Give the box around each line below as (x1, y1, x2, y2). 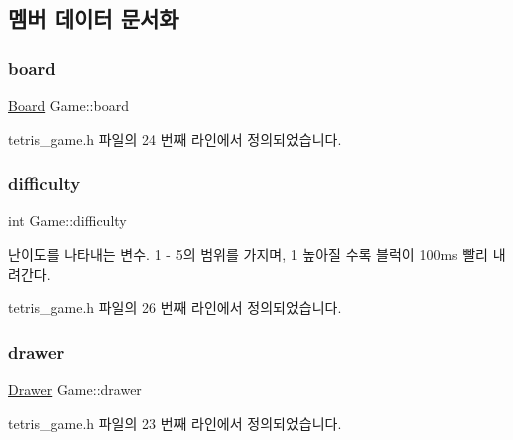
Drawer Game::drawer (8, 379, 142, 399)
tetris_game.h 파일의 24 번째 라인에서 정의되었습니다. (8, 128, 342, 149)
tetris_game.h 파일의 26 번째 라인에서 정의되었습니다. (8, 297, 342, 318)
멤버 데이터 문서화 (8, 3, 179, 34)
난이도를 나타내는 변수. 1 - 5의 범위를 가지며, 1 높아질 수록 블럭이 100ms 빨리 (8, 244, 488, 264)
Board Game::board (8, 95, 129, 115)
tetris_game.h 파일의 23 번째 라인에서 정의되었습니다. (8, 412, 342, 433)
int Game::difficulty (8, 210, 127, 231)
